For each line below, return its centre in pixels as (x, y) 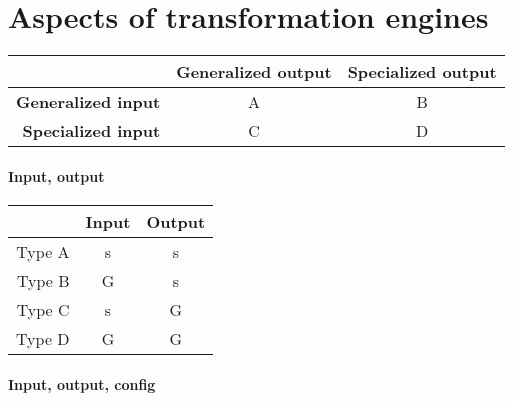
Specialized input (91, 131)
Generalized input (88, 102)
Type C (43, 309)
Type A (43, 251)
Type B (43, 280)
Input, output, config (82, 383)
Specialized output (422, 72)
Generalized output (254, 72)
